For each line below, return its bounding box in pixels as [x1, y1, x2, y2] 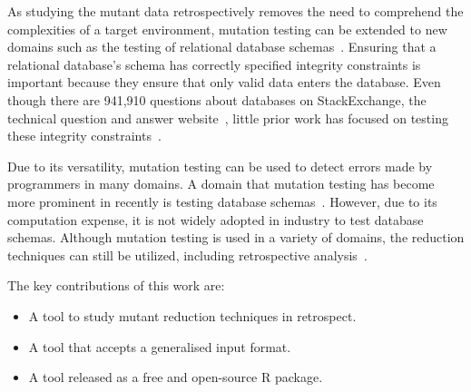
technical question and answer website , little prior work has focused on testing [7, 108, 448, 127]
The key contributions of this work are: [7, 276, 225, 295]
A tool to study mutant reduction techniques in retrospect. [28, 306, 357, 325]
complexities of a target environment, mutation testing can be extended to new [7, 19, 447, 38]
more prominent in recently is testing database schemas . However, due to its [7, 191, 437, 211]
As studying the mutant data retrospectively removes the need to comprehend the [7, 2, 464, 20]
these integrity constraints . [7, 126, 162, 145]
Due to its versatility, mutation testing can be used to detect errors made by [7, 156, 433, 175]
